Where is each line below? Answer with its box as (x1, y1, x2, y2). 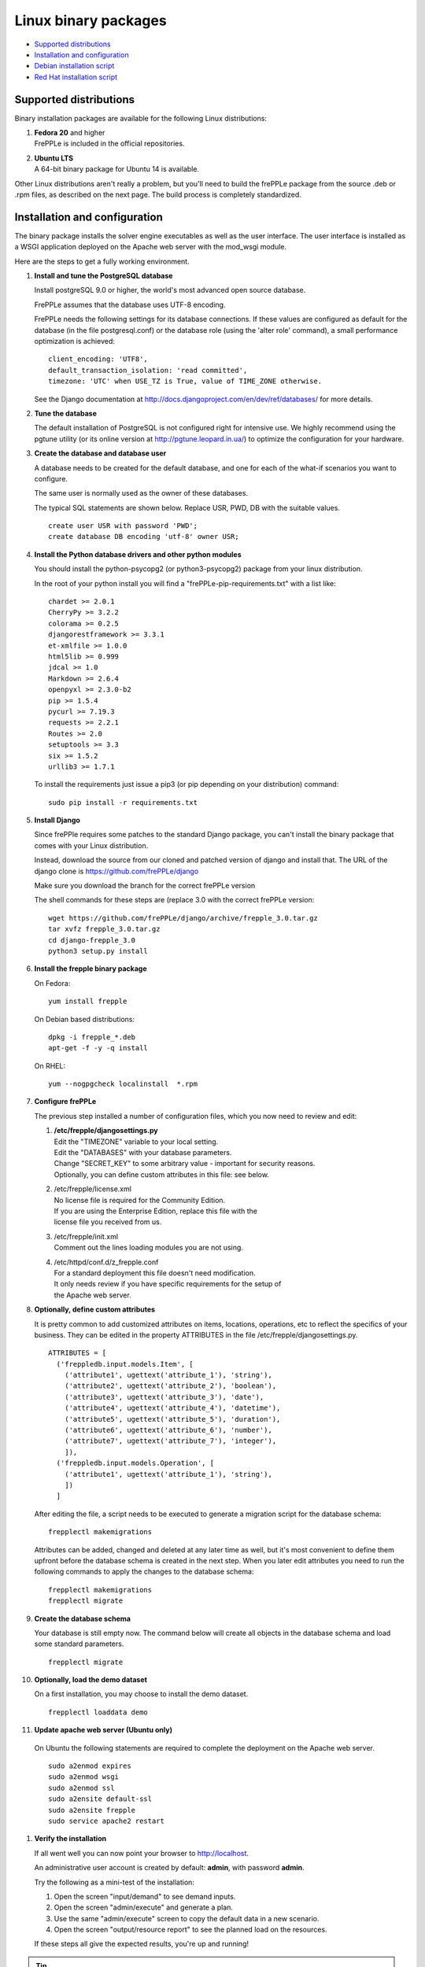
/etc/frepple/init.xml (54, 1231, 118, 1241)
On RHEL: (34, 1061, 66, 1070)
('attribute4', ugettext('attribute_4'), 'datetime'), (64, 1404, 281, 1412)
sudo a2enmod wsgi (48, 1773, 120, 1781)
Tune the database (34, 408, 98, 418)
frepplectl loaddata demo (48, 1707, 149, 1717)
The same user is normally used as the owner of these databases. (34, 489, 248, 498)
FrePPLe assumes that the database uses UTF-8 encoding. (34, 300, 226, 309)
